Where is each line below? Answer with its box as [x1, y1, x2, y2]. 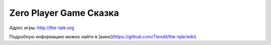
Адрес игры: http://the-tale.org [9, 25, 75, 31]
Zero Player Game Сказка [9, 7, 119, 18]
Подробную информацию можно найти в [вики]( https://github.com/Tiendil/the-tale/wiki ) [9, 34, 197, 40]
